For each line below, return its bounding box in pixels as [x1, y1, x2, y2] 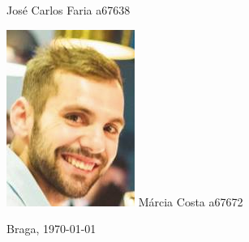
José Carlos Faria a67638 [6, 2, 131, 18]
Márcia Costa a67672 [138, 193, 243, 210]
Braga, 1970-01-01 [6, 220, 97, 237]
